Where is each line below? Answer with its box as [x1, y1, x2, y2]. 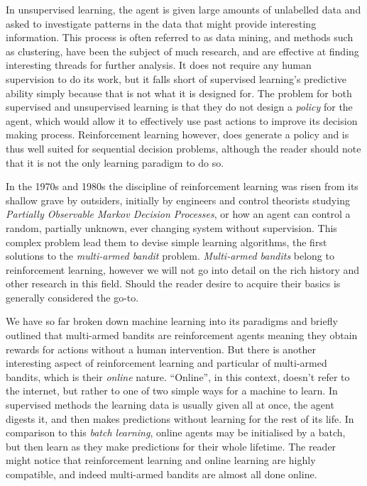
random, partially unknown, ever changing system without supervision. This [6, 220, 337, 235]
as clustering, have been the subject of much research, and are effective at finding [6, 43, 359, 58]
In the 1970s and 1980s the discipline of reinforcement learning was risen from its [6, 179, 358, 194]
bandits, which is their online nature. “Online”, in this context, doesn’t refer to [6, 369, 350, 384]
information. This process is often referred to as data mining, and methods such [6, 30, 354, 45]
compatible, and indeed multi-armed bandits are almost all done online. [6, 467, 317, 481]
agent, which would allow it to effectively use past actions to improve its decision [6, 113, 358, 128]
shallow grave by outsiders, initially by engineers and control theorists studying [6, 192, 350, 207]
